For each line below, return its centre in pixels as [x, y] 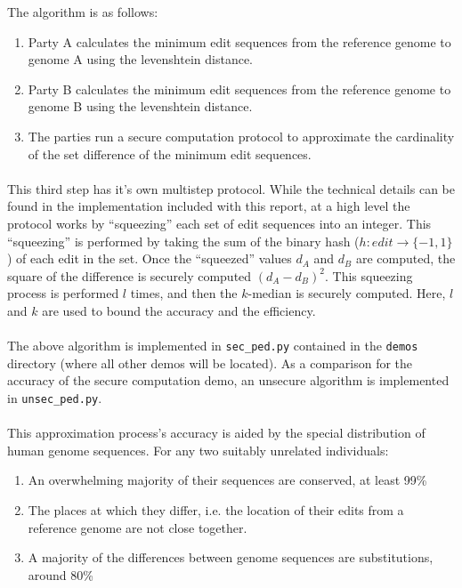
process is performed [63, 293]
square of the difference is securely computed [130, 275]
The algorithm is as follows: [83, 12]
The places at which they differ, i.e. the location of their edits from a [216, 509]
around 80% [61, 574]
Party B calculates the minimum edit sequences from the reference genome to [239, 89]
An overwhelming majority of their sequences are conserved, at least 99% [227, 480]
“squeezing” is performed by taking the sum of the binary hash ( [183, 241]
